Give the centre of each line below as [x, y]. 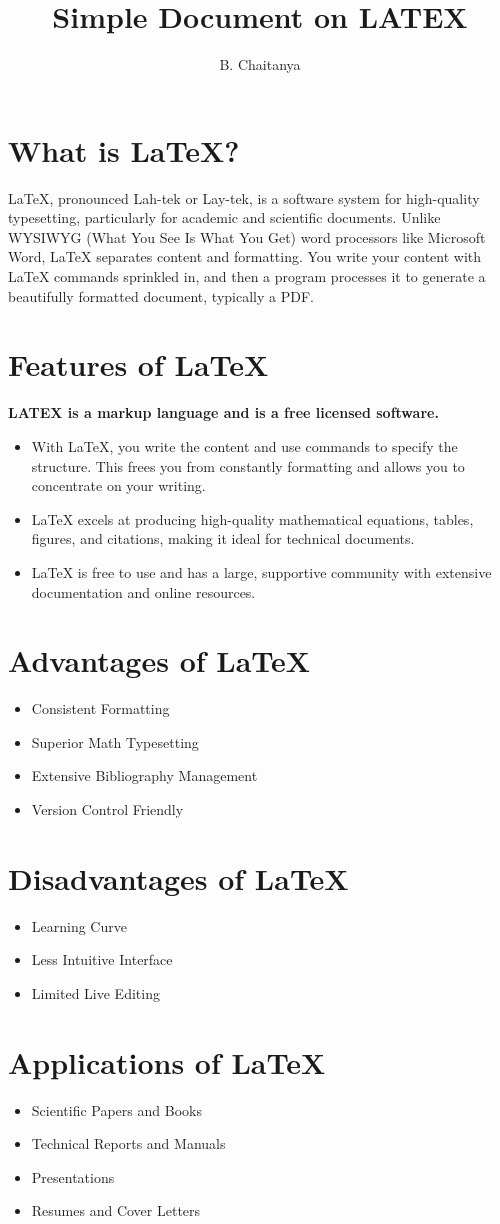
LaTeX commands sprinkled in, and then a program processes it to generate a [247, 276]
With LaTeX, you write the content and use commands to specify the [244, 445]
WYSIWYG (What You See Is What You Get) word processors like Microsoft [247, 236]
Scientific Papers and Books [116, 1109]
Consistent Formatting [100, 708]
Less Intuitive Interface [102, 959]
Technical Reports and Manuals [128, 1143]
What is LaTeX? [124, 149]
